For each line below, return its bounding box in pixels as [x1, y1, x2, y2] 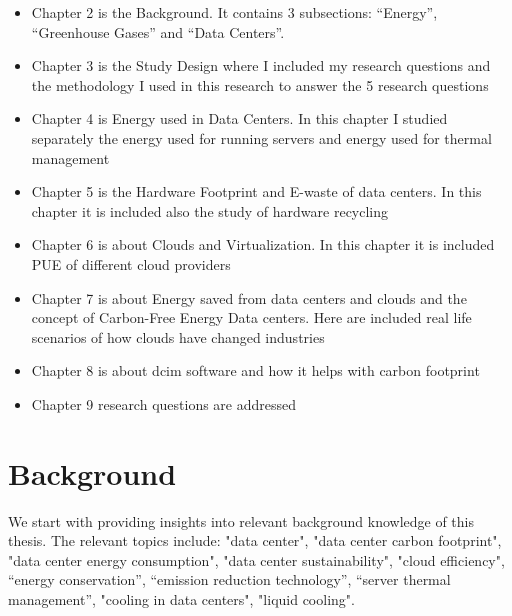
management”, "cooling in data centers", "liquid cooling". [8, 589, 355, 609]
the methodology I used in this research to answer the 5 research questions [31, 74, 489, 95]
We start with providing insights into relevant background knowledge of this [8, 510, 475, 531]
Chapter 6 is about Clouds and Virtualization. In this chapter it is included [31, 234, 495, 255]
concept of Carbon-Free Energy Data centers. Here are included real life [31, 307, 472, 328]
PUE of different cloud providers [31, 253, 231, 274]
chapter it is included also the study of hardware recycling [31, 200, 389, 221]
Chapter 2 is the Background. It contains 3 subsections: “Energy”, [31, 2, 438, 22]
